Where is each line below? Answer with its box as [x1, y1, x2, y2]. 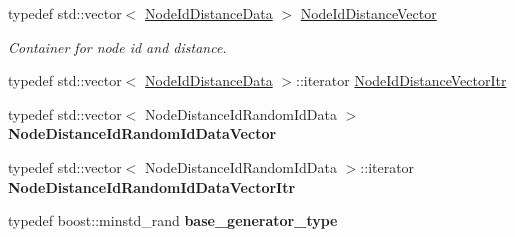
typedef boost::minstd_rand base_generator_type [8, 210, 338, 231]
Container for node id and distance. [8, 36, 227, 57]
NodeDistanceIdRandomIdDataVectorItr [8, 176, 296, 197]
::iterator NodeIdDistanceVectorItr [295, 70, 507, 91]
